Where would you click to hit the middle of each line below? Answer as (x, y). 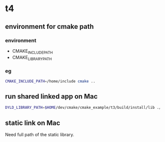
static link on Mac (33, 123)
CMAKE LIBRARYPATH (32, 58)
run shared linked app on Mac (52, 96)
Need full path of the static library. (40, 135)
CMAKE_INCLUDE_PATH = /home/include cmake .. (50, 81)
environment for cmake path (50, 27)
